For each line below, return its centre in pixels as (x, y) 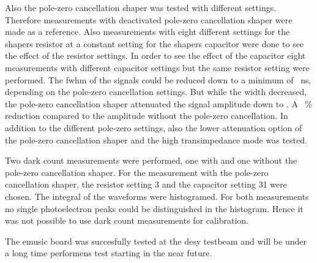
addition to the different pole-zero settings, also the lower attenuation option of (154, 127)
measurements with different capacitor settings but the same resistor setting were (157, 67)
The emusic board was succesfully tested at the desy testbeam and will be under (156, 241)
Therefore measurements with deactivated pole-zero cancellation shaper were (149, 19)
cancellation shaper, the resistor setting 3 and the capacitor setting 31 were (146, 184)
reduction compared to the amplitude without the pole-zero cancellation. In (147, 116)
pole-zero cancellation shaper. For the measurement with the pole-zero (137, 172)
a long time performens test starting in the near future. (109, 253)
